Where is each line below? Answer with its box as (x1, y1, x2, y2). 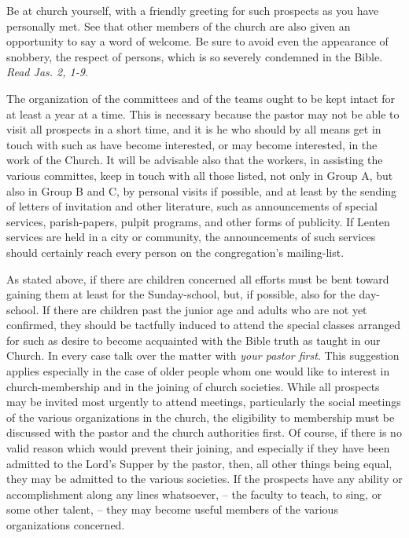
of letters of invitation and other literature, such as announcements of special (6, 198, 378, 214)
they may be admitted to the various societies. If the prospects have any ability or (6, 470, 403, 487)
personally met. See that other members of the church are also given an (6, 17, 351, 34)
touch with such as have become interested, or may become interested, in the (6, 136, 378, 152)
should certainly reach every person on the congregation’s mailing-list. (6, 243, 345, 260)
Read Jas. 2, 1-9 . (6, 64, 88, 80)
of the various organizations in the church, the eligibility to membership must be (6, 408, 395, 425)
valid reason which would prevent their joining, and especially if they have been (6, 440, 390, 456)
